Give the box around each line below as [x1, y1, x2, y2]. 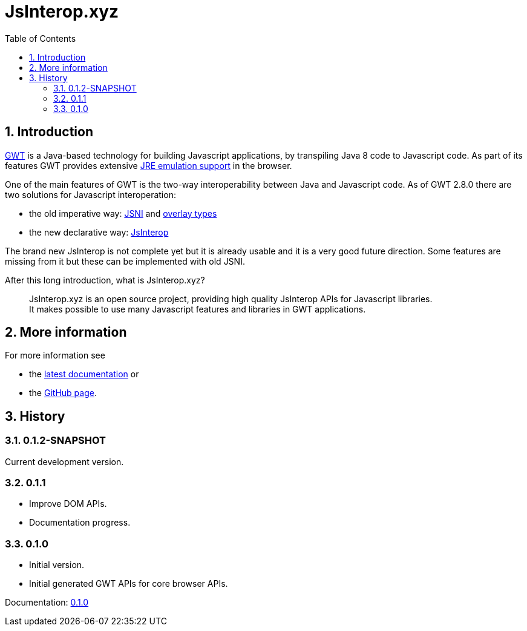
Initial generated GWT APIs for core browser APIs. [29, 578, 228, 589]
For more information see [5, 350, 105, 361]
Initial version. [29, 560, 85, 570]
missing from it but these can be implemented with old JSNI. [5, 256, 245, 266]
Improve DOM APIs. [29, 498, 107, 509]
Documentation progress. [29, 517, 131, 528]
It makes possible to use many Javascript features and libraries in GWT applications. [29, 303, 366, 314]
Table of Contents [5, 33, 76, 44]
